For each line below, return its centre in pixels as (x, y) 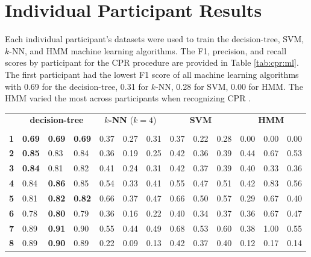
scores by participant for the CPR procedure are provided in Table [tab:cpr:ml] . (152, 62)
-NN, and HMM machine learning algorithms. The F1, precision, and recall (148, 50)
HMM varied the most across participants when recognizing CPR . (128, 98)
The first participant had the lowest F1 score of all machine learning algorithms (152, 74)
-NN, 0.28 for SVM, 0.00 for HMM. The (229, 86)
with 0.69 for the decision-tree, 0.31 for (77, 86)
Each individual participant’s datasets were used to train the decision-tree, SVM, (155, 39)
